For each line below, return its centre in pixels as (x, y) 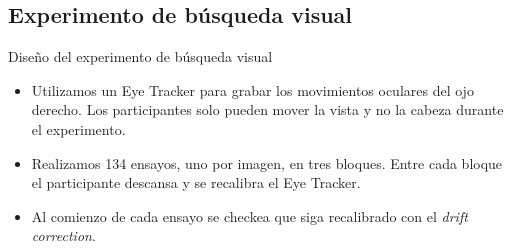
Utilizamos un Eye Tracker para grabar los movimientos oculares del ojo (252, 89)
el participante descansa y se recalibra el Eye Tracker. (196, 182)
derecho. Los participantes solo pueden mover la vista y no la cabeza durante (267, 109)
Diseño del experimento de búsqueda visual (140, 56)
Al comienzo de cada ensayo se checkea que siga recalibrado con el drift (249, 215)
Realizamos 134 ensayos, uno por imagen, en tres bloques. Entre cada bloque (267, 162)
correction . (63, 235)
